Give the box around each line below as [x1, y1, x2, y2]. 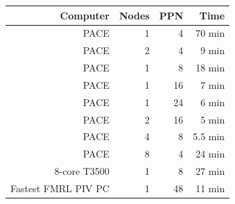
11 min [195, 180, 225, 195]
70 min [195, 26, 225, 40]
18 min [195, 60, 225, 75]
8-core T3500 [54, 164, 110, 178]
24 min [195, 146, 225, 161]
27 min [195, 164, 225, 178]
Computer [60, 8, 110, 22]
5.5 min [193, 129, 225, 144]
